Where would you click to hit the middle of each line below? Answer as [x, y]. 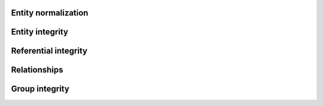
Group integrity [40, 89]
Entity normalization [50, 13]
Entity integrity [40, 32]
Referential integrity [49, 51]
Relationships [37, 70]
